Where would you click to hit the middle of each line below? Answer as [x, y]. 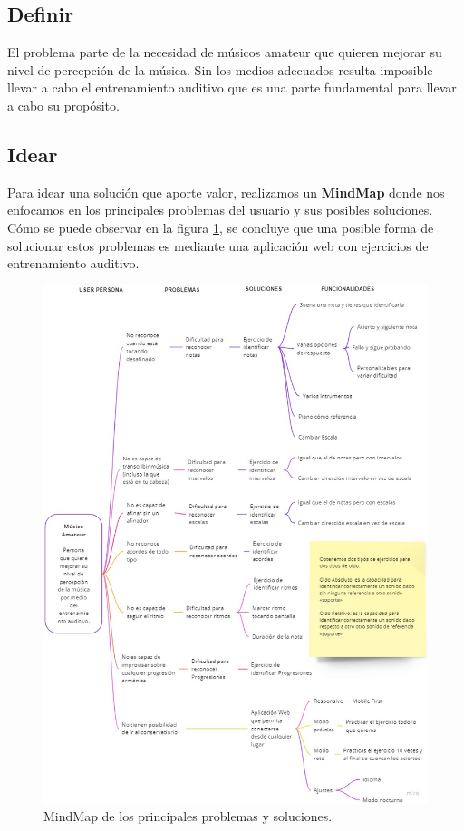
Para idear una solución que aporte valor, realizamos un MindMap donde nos [226, 192]
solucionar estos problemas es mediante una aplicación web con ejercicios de [218, 245]
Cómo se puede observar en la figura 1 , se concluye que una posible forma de [221, 227]
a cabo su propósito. [63, 105]
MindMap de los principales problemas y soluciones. [188, 816]
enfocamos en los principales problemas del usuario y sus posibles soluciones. [220, 210]
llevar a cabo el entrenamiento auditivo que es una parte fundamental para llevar [232, 87]
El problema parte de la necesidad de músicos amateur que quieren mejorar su [225, 52]
